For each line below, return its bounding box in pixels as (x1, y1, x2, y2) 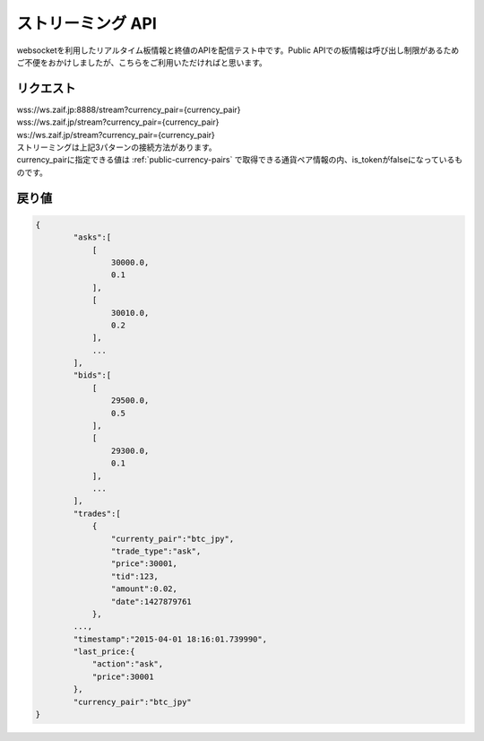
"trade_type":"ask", (110, 545, 202, 556)
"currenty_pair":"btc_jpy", (110, 534, 235, 544)
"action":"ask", (91, 659, 164, 669)
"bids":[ (73, 370, 112, 380)
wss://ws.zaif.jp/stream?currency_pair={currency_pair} (16, 117, 220, 127)
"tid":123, (110, 571, 159, 581)
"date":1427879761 (110, 597, 192, 606)
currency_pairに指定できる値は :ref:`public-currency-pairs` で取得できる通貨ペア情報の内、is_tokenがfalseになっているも (16, 154, 463, 165)
